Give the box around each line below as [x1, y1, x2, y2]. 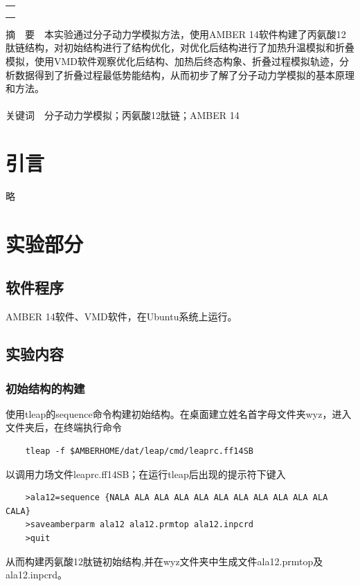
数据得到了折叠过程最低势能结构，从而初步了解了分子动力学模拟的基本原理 [15, 67, 354, 82]
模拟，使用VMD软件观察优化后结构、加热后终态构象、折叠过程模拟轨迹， [6, 53, 340, 68]
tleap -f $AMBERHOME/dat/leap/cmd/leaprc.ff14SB [25, 446, 253, 456]
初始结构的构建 [6, 379, 85, 396]
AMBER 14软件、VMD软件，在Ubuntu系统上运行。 [6, 309, 237, 324]
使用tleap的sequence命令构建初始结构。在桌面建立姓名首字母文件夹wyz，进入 [6, 406, 352, 421]
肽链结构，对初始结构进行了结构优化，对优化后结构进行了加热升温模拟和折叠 [6, 40, 354, 55]
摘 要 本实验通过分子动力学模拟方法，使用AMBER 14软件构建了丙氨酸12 [6, 26, 346, 41]
